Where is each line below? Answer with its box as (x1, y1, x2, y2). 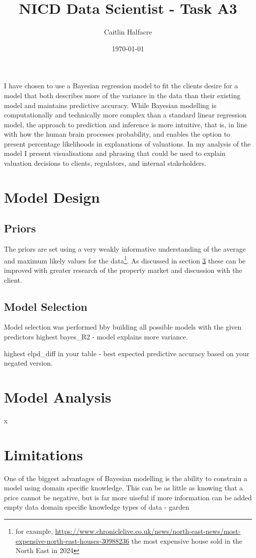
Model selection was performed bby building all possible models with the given (4, 322, 242, 332)
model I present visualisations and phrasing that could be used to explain (4, 148, 226, 158)
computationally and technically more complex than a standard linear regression (4, 110, 247, 120)
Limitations (4, 444, 83, 464)
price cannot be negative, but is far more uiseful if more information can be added (4, 492, 252, 502)
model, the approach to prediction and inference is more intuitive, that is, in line (4, 119, 248, 129)
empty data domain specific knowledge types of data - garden (4, 502, 190, 512)
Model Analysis (4, 387, 112, 407)
